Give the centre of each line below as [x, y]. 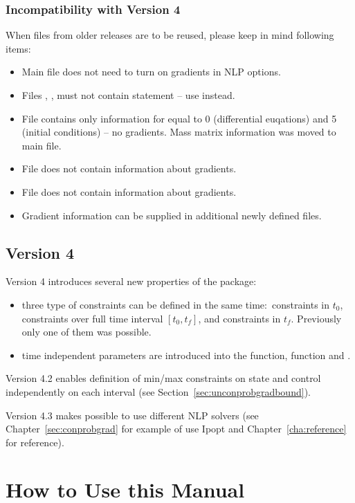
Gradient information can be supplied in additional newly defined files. [172, 215]
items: [18, 48]
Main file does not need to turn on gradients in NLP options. [151, 72]
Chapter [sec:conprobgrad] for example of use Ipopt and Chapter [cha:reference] [176, 429]
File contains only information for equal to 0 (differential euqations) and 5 [179, 118]
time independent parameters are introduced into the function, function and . [186, 355]
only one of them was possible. [87, 332]
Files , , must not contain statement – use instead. [128, 95]
